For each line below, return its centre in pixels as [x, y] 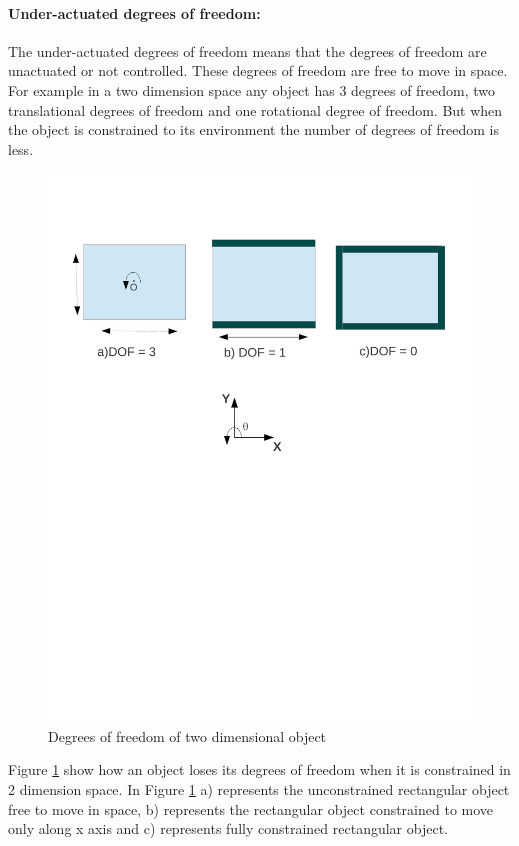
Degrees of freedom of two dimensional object [187, 735]
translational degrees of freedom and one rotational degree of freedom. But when [255, 109]
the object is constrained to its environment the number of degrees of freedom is [253, 129]
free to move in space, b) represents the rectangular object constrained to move [251, 808]
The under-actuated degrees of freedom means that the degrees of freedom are [247, 50]
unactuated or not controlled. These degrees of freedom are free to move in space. [258, 70]
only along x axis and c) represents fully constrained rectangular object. [228, 828]
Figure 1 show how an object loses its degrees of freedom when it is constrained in [259, 769]
